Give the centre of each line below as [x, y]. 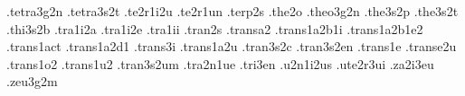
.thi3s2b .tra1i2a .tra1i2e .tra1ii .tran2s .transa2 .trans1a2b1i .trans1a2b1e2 [215, 28]
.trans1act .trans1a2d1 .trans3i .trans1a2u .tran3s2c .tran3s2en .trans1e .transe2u [232, 46]
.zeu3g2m [32, 81]
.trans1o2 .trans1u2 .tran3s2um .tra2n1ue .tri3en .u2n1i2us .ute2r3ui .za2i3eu [220, 63]
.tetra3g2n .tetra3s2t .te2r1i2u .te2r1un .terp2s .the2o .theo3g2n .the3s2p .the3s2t [232, 11]
